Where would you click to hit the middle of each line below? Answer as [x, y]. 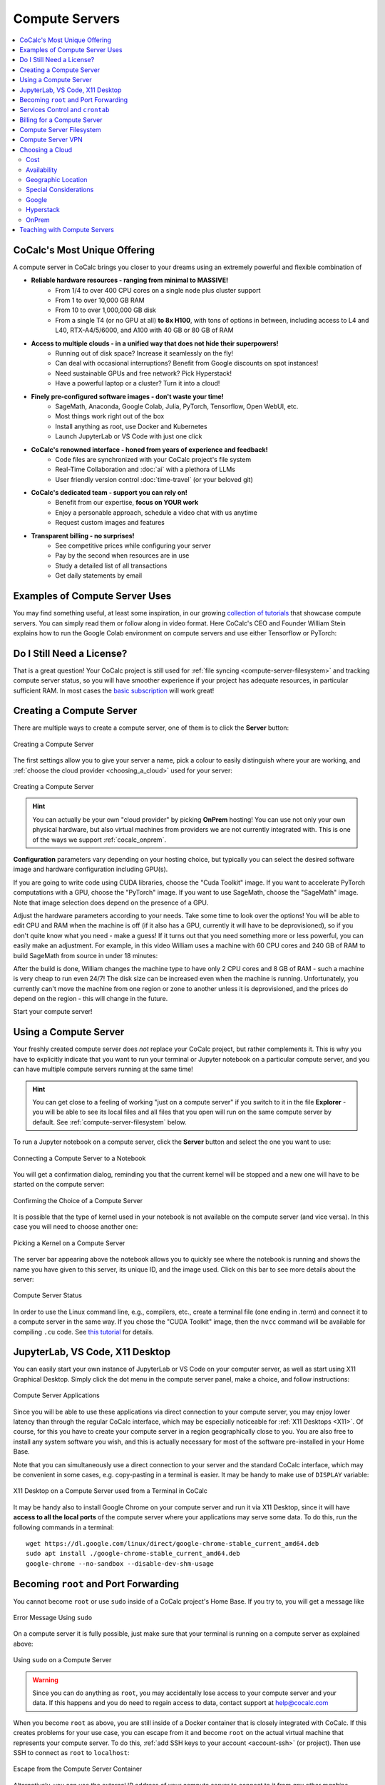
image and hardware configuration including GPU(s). [91, 869]
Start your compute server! [53, 1012]
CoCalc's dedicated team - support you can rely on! [109, 493]
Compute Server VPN [51, 140]
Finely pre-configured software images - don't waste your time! [127, 396]
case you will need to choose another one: [76, 1227]
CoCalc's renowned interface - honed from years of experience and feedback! [149, 449]
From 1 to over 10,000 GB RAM [100, 301]
